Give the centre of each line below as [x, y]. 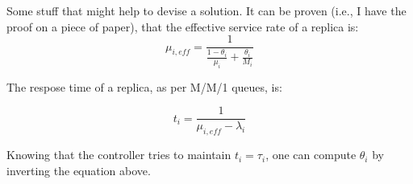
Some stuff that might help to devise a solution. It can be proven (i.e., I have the [206, 10]
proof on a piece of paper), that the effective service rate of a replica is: [183, 26]
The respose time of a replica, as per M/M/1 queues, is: [144, 86]
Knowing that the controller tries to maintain [119, 155]
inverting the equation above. [79, 170]
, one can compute [311, 155]
